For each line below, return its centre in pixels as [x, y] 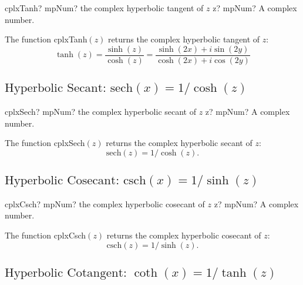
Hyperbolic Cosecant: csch [75, 181]
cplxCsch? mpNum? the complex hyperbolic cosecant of [105, 203]
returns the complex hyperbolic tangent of [184, 39]
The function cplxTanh [46, 39]
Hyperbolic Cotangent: [66, 273]
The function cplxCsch [46, 235]
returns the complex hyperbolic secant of [179, 143]
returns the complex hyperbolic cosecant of [184, 235]
